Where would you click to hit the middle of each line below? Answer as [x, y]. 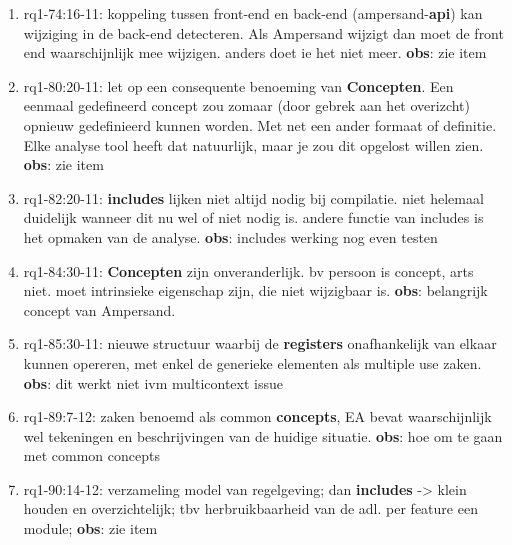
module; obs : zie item [90, 528]
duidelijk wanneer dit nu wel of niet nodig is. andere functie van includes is [253, 217]
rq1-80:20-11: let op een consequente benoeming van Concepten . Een [238, 85]
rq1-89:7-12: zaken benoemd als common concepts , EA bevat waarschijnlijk [257, 416]
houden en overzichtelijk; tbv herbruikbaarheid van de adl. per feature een [250, 508]
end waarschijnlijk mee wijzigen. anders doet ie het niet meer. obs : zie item [255, 52]
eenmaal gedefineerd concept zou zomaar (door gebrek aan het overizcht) [247, 105]
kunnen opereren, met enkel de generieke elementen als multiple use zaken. [252, 362]
